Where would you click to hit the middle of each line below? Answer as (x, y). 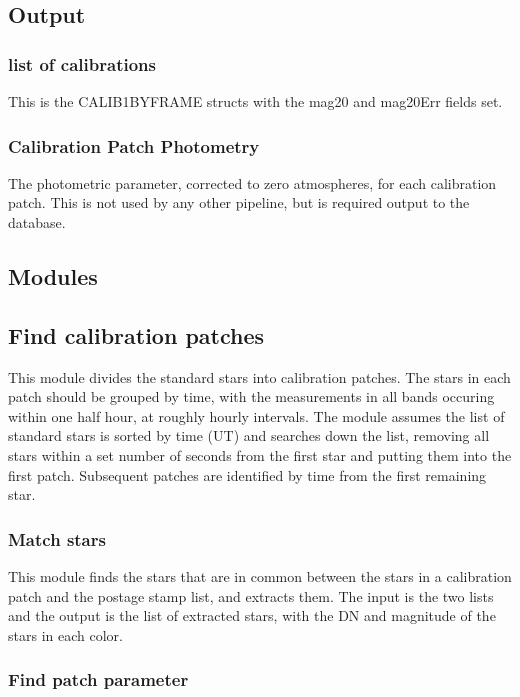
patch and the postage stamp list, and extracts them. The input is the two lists (251, 595)
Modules (53, 275)
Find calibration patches (136, 334)
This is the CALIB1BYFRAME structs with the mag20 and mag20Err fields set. (255, 101)
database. (37, 222)
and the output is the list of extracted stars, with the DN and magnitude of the (252, 615)
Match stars (57, 538)
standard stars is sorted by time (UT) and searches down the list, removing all (249, 435)
